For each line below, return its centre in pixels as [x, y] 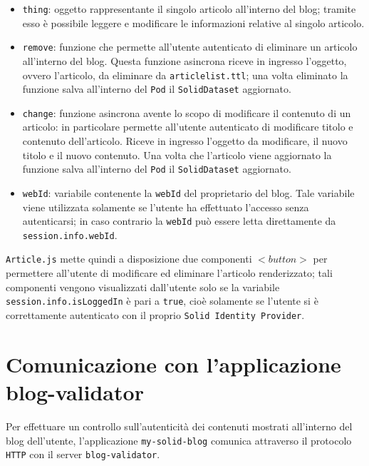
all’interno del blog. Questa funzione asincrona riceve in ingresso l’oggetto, [184, 60]
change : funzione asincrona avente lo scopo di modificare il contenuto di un [187, 112]
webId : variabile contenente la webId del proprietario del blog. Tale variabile [188, 192]
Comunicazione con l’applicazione [173, 364]
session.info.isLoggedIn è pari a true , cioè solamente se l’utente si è [162, 301]
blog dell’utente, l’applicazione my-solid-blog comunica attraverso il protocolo [179, 440]
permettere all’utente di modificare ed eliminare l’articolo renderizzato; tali [169, 273]
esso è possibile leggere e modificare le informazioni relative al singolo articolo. [193, 22]
